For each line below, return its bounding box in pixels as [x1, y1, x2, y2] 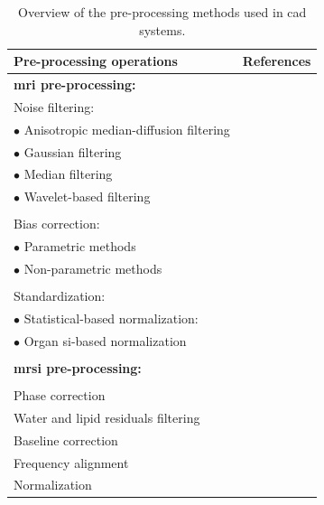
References [242, 51, 311, 70]
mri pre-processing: [14, 75, 136, 94]
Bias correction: [14, 214, 100, 233]
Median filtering [23, 164, 113, 183]
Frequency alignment [14, 453, 129, 472]
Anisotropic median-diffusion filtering [23, 119, 230, 138]
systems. [139, 20, 186, 39]
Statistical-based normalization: [23, 308, 199, 327]
